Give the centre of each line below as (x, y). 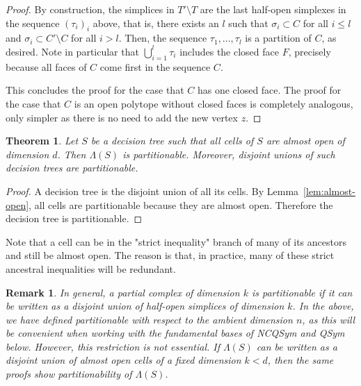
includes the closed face (229, 51)
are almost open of (305, 141)
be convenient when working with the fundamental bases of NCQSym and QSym (175, 333)
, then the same (300, 360)
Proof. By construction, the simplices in (90, 9)
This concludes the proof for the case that (95, 90)
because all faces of (46, 66)
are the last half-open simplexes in (273, 9)
